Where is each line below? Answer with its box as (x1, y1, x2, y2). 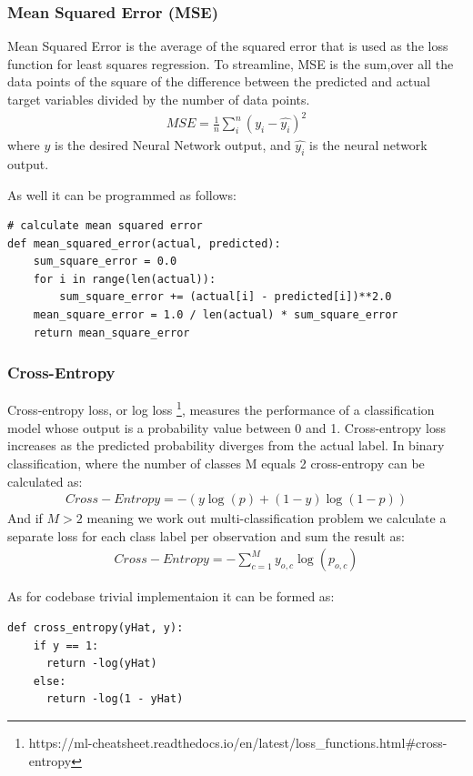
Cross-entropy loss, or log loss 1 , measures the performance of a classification (7, 398, 435, 419)
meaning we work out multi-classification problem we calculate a (86, 509, 447, 528)
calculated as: (7, 471, 83, 490)
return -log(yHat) (45, 657, 157, 670)
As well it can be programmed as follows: (7, 185, 236, 204)
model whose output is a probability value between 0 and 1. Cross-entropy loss (7, 418, 447, 437)
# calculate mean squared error (7, 219, 203, 233)
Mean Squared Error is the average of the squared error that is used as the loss (7, 36, 448, 55)
